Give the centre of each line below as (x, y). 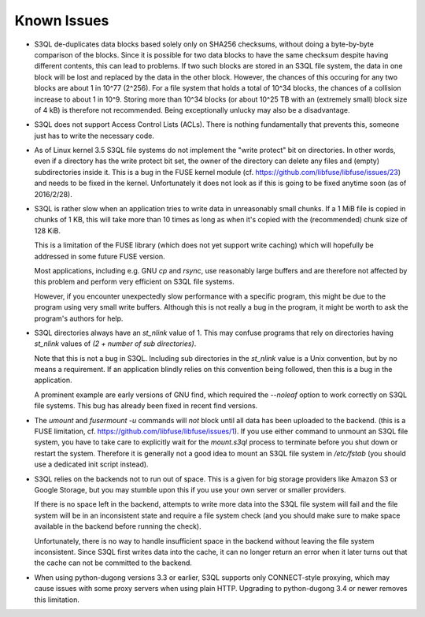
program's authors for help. (79, 318)
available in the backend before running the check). (118, 526)
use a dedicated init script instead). (91, 464)
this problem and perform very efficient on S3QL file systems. (135, 282)
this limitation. (57, 600)
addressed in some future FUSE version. (100, 256)
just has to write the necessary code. (94, 136)
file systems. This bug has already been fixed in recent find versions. (146, 406)
